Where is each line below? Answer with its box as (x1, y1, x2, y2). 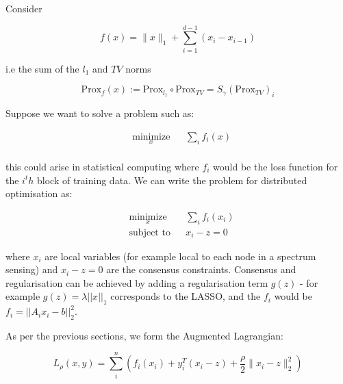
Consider (5, 1, 42, 15)
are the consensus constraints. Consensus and (106, 262, 296, 277)
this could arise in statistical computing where (5, 159, 199, 173)
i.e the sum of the (5, 61, 79, 75)
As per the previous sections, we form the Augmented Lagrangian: (5, 328, 283, 342)
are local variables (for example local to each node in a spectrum (45, 248, 316, 263)
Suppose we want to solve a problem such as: (5, 106, 194, 120)
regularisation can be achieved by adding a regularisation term (5, 275, 268, 290)
